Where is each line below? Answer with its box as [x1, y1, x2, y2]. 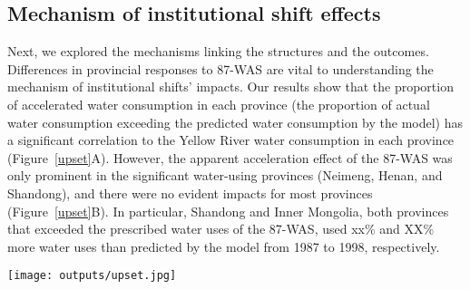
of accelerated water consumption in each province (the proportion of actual [7, 94, 430, 113]
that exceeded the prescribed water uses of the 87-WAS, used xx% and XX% [7, 219, 435, 238]
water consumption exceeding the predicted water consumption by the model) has [7, 112, 463, 131]
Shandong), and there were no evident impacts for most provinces [7, 183, 373, 202]
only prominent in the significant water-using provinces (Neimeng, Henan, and [7, 166, 443, 185]
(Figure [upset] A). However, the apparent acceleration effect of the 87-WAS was [7, 148, 453, 167]
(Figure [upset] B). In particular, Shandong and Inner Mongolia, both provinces [7, 201, 449, 220]
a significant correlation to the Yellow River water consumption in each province [7, 130, 455, 149]
